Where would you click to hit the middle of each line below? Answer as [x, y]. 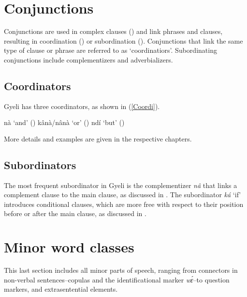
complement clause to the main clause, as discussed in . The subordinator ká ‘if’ [123, 195]
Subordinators [40, 164]
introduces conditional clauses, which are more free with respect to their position [124, 204]
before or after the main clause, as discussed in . [75, 213]
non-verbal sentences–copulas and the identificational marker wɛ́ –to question [117, 279]
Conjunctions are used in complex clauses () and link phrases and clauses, [113, 31]
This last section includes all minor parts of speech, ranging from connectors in [121, 270]
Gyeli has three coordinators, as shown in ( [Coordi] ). [82, 106]
